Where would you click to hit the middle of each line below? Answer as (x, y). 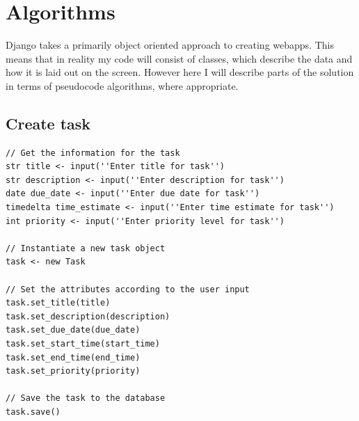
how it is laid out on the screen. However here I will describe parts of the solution (180, 72)
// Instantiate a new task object (86, 248)
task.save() (33, 412)
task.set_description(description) (88, 316)
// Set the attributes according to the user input (128, 289)
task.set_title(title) (58, 303)
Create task (48, 123)
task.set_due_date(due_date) (73, 330)
